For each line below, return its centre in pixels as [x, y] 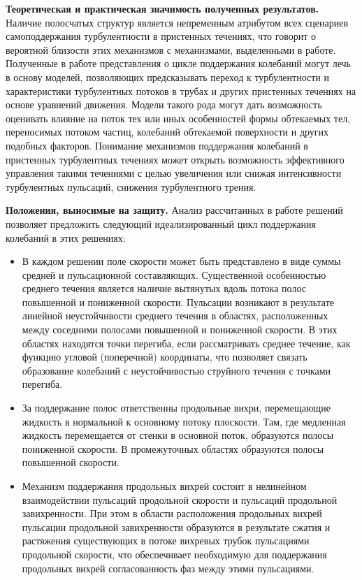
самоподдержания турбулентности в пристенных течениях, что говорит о [161, 36]
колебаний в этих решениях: [66, 237]
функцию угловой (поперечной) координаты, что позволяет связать [165, 357]
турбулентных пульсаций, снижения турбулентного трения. [131, 186]
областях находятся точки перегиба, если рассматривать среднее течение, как [186, 343]
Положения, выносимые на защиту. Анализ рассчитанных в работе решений [174, 210]
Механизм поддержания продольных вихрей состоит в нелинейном [164, 486]
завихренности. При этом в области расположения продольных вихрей [172, 513]
